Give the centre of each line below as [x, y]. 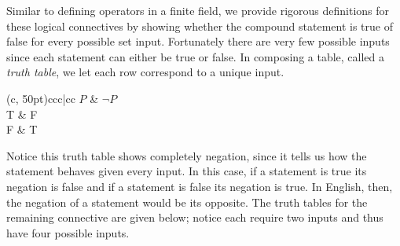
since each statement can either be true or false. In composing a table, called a [196, 56]
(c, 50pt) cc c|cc [41, 98]
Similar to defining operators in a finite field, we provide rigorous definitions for [198, 10]
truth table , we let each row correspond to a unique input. [145, 72]
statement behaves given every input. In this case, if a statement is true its [187, 171]
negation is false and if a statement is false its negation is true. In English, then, [200, 186]
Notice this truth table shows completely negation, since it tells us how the [187, 155]
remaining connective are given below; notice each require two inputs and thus [195, 217]
